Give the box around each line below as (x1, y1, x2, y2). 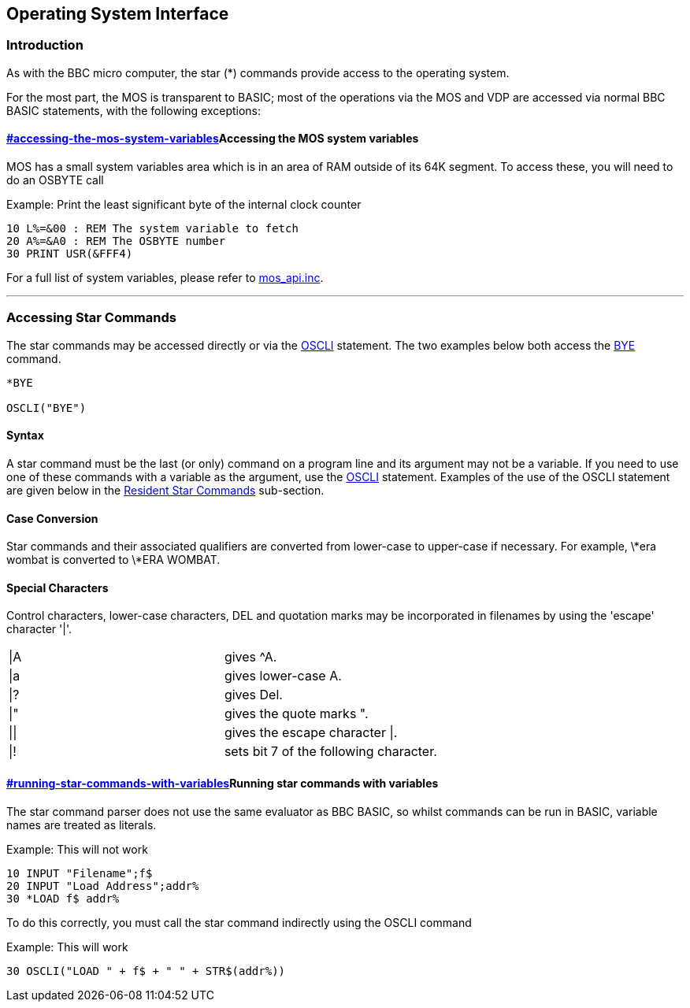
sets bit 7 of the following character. (224, 743, 437, 760)
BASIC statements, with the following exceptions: (6, 103, 262, 117)
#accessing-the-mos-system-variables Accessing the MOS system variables (6, 132, 419, 146)
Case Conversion (6, 511, 98, 525)
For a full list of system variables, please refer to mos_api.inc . (6, 271, 324, 285)
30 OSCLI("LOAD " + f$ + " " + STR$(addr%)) (6, 964, 286, 977)
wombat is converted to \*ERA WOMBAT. (6, 553, 221, 567)
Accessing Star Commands (6, 309, 176, 326)
